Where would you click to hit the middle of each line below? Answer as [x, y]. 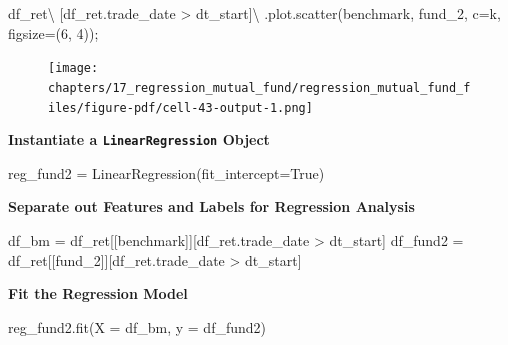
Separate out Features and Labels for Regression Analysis [211, 206]
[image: [73, 68]
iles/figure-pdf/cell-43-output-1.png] [180, 107]
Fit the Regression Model [98, 293]
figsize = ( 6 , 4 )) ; [53, 32]
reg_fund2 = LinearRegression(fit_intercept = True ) [166, 172]
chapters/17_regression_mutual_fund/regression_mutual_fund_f [259, 87]
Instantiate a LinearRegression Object [139, 139]
